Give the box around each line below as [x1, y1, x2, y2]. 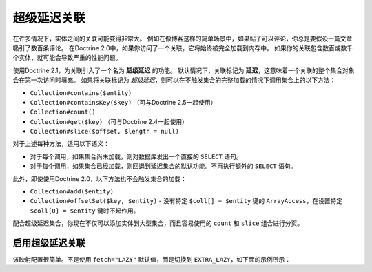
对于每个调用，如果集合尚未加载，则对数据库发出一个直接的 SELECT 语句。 [30, 152, 242, 160]
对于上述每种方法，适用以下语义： [12, 140, 110, 148]
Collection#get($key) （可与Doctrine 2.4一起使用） [30, 117, 189, 125]
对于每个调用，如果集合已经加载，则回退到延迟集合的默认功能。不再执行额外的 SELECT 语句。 [30, 162, 297, 170]
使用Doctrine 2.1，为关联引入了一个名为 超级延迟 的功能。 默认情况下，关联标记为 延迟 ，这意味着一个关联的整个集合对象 [12, 66, 355, 74]
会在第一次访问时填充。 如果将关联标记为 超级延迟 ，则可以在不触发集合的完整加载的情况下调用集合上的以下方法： [12, 76, 336, 84]
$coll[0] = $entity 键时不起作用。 [30, 207, 140, 215]
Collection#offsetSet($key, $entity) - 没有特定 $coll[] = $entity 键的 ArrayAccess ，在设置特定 [30, 197, 343, 205]
